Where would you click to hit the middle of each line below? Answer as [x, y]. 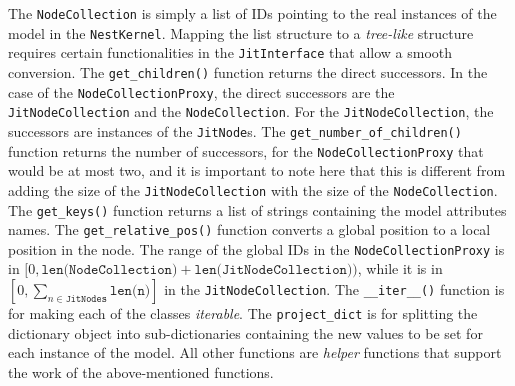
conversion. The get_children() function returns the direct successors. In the [248, 71]
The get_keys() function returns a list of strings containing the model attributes [257, 209]
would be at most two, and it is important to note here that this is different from [257, 170]
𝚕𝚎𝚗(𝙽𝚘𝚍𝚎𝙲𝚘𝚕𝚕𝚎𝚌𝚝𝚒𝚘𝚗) [109, 270]
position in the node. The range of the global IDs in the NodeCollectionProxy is [256, 248]
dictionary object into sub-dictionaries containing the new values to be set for [245, 332]
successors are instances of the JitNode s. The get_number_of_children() [235, 130]
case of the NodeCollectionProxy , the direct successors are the [201, 91]
